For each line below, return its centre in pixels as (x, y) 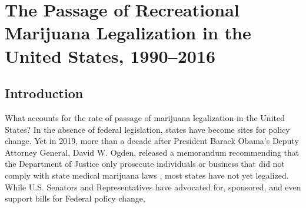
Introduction (44, 93)
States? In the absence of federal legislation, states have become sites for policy (147, 129)
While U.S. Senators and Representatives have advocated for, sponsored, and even (153, 187)
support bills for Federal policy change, (75, 198)
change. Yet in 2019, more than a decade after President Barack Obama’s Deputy (152, 141)
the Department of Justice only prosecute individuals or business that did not (145, 164)
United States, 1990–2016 (110, 56)
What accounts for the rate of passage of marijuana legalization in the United (145, 117)
